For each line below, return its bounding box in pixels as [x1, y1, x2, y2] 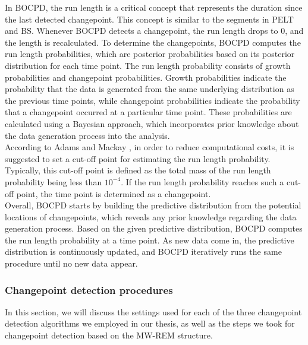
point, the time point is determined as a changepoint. [16, 187, 211, 200]
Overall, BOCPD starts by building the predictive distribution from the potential [5, 199, 301, 211]
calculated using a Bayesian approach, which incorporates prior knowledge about [5, 117, 299, 129]
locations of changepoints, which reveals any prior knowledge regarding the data [5, 210, 297, 223]
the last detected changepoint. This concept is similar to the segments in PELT [5, 12, 294, 25]
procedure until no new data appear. [5, 257, 138, 270]
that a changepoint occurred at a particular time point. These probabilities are [5, 106, 292, 118]
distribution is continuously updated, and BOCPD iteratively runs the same [5, 245, 282, 258]
